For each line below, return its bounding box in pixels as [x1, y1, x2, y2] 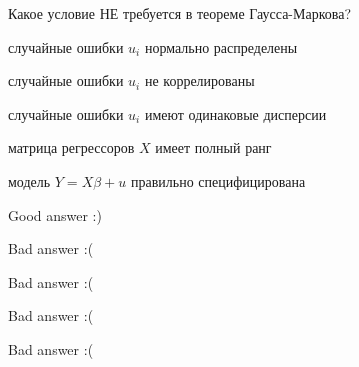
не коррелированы [144, 70, 255, 91]
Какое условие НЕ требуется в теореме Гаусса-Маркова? [8, 3, 352, 23]
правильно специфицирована [130, 170, 306, 191]
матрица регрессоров [8, 137, 135, 158]
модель [8, 170, 51, 191]
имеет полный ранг [155, 137, 272, 158]
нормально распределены [144, 36, 298, 57]
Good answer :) [8, 204, 102, 225]
